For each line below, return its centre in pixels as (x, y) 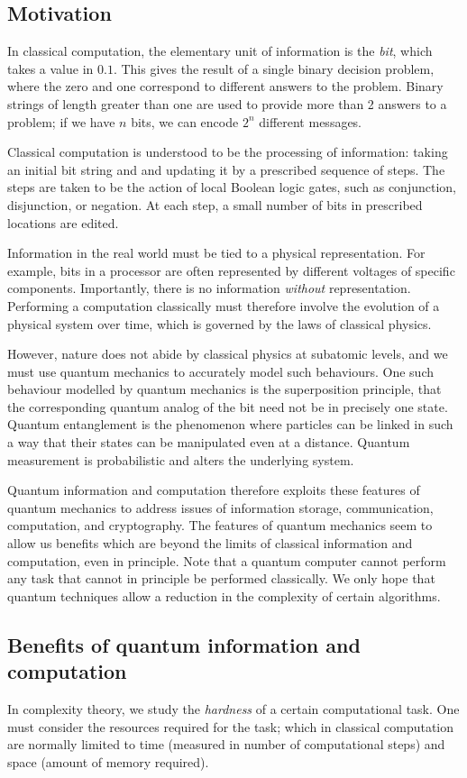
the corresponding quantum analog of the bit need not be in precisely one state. (228, 406)
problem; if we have (61, 121)
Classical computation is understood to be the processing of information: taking (228, 152)
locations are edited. (63, 222)
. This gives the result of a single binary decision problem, (274, 68)
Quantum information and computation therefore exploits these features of (214, 490)
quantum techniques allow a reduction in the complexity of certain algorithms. (224, 595)
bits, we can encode (185, 121)
